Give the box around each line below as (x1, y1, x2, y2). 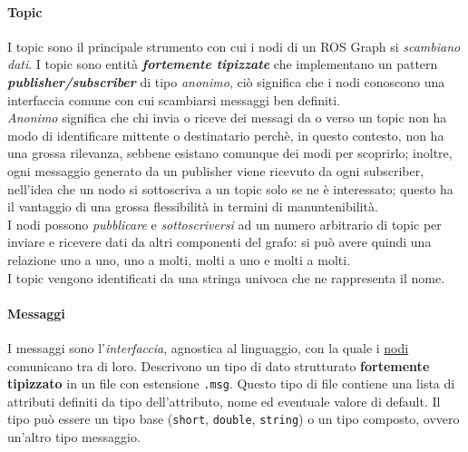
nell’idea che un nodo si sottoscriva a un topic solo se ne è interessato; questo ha (7, 179, 453, 198)
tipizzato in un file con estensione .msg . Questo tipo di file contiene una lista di (7, 374, 455, 393)
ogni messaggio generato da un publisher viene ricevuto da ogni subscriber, (7, 161, 424, 180)
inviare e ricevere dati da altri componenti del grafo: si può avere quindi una (7, 232, 432, 251)
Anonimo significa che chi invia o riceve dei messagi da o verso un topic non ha (7, 108, 447, 127)
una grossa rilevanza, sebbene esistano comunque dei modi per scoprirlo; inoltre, (7, 143, 453, 162)
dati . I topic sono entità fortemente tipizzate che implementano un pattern (7, 54, 438, 74)
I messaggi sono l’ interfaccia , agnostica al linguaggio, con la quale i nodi (7, 338, 409, 357)
